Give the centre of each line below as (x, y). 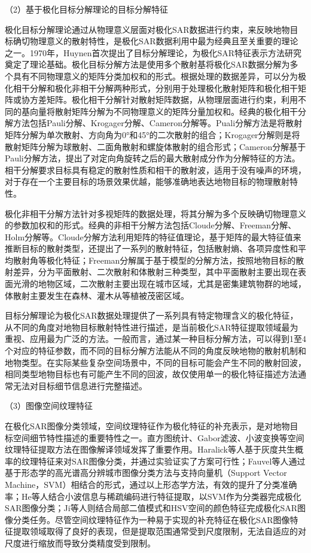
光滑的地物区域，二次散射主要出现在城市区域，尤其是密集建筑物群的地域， (159, 284)
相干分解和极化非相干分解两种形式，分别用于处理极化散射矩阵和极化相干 (155, 88)
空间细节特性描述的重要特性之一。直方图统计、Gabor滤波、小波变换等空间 (158, 437)
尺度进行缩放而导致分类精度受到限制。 (80, 543)
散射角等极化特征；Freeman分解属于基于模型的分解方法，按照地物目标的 (154, 260)
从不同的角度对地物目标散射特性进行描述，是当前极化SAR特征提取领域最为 (152, 327)
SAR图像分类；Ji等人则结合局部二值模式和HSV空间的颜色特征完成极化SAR (151, 508)
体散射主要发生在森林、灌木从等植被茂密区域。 (97, 295)
